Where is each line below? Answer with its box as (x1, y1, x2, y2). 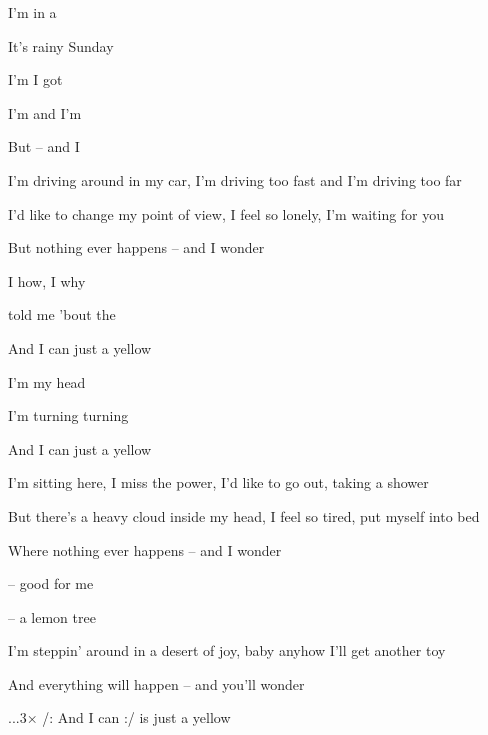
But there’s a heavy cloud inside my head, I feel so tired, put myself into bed (8, 505, 480, 526)
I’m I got (8, 69, 63, 90)
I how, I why (8, 270, 86, 291)
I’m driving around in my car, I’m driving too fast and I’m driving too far (8, 169, 462, 190)
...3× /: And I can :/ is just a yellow (8, 707, 231, 728)
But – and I (8, 136, 80, 157)
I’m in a (8, 2, 57, 22)
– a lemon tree (8, 606, 96, 627)
